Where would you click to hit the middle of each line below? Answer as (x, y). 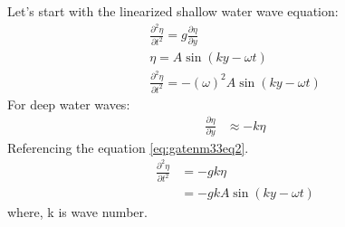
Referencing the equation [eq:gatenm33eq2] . (128, 147)
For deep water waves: (69, 104)
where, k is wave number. (77, 212)
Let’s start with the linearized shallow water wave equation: (173, 11)
